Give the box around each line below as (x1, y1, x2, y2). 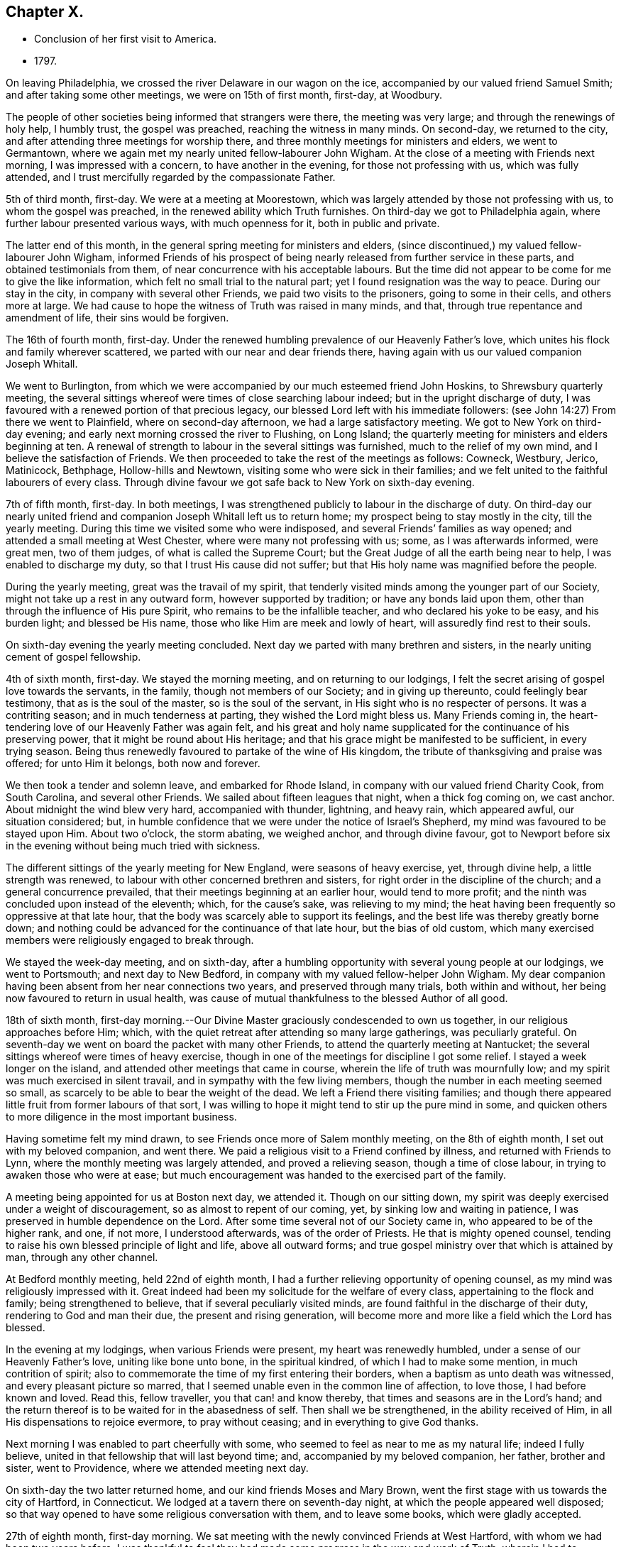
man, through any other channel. (6, 1251, 158, 1264)
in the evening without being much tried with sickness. (6, 839, 260, 852)
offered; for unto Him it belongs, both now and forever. (6, 757, 260, 770)
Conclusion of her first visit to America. (34, 33, 217, 45)
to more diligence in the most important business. (6, 1111, 237, 1123)
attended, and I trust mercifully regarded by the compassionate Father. (6, 171, 336, 184)
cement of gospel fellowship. (6, 651, 141, 664)
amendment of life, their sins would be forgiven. (6, 312, 229, 324)
